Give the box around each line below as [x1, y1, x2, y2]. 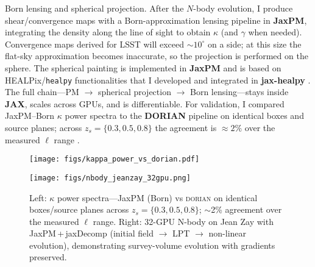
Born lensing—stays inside [190, 85, 289, 98]
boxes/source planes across [29, 203, 129, 216]
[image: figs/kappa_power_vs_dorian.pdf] [29, 155, 200, 164]
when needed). [248, 26, 302, 38]
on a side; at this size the [207, 37, 302, 50]
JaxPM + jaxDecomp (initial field [29, 227, 154, 240]
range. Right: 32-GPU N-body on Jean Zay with [93, 215, 274, 227]
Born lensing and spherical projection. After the [5, 2, 184, 14]
